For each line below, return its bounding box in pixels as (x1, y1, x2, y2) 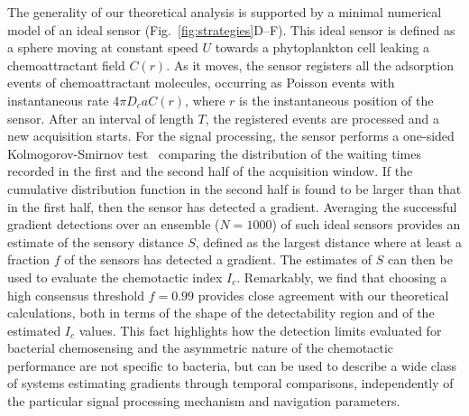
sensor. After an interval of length (7, 108, 194, 127)
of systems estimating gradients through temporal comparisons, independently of (7, 374, 454, 393)
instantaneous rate (7, 90, 109, 109)
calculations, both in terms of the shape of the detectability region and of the (7, 303, 435, 322)
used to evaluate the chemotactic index (7, 267, 223, 286)
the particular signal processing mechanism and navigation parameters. (7, 392, 400, 411)
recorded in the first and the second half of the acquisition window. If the (7, 162, 413, 180)
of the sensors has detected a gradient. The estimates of (64, 250, 372, 269)
